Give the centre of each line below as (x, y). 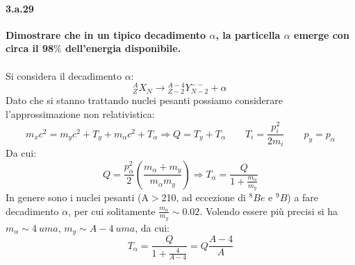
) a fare (303, 197)
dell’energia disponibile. (123, 48)
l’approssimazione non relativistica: (80, 114)
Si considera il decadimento (64, 75)
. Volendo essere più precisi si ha (269, 211)
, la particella (248, 34)
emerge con (322, 34)
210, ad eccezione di (204, 197)
